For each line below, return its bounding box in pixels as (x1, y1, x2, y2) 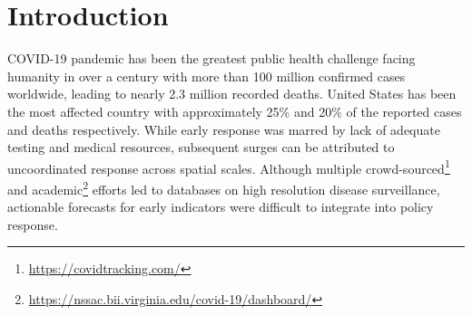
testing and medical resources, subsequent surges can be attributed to (7, 138, 395, 157)
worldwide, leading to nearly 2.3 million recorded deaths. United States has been (7, 84, 457, 103)
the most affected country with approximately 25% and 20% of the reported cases (7, 101, 462, 120)
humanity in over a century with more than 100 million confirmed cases (7, 66, 406, 85)
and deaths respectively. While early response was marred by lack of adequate (7, 119, 440, 138)
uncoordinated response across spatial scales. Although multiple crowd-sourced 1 (7, 156, 450, 177)
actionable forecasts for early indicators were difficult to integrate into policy (7, 197, 434, 216)
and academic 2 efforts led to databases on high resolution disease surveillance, (7, 177, 440, 198)
